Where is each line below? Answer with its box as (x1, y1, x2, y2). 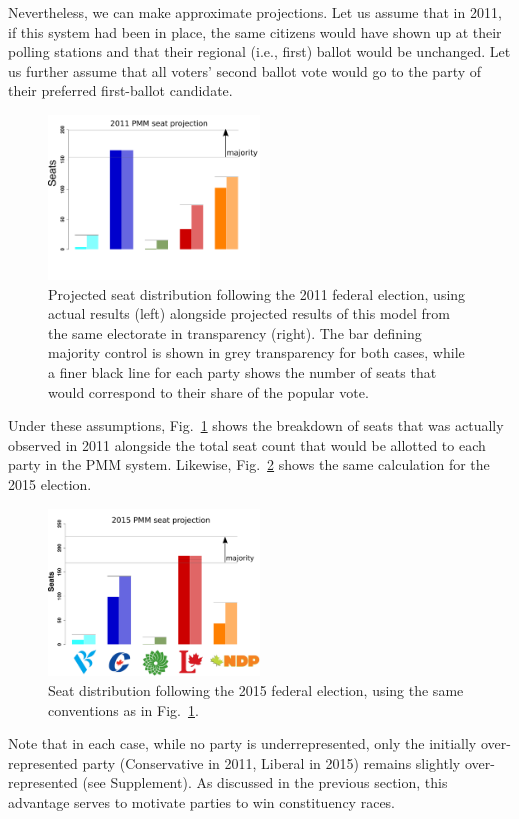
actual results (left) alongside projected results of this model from (48, 303, 450, 324)
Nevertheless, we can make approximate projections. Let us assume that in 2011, (8, 2, 502, 22)
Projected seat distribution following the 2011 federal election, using (48, 283, 466, 304)
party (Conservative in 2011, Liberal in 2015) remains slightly (82, 752, 461, 773)
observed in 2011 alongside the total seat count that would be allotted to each (8, 434, 486, 455)
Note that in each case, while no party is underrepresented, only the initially (8, 733, 477, 754)
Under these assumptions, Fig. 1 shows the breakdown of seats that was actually (8, 415, 504, 436)
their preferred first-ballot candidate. (8, 80, 233, 101)
